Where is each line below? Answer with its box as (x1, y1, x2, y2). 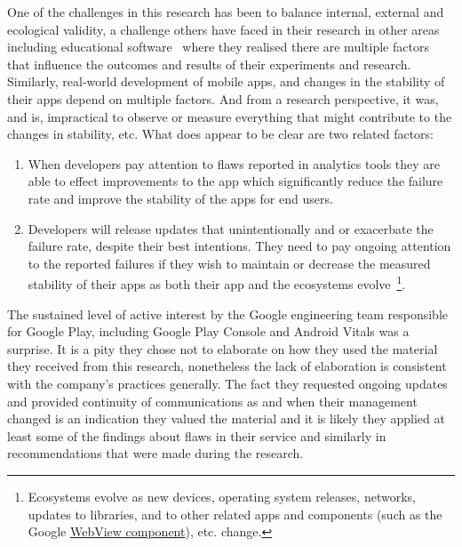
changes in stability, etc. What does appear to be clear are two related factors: (7, 125, 434, 143)
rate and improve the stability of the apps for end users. (28, 189, 333, 207)
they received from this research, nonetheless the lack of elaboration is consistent (7, 357, 447, 375)
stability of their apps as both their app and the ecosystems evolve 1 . (28, 272, 406, 293)
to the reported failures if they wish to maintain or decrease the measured (28, 253, 431, 272)
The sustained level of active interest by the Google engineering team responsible (7, 304, 449, 323)
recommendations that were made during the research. (7, 444, 304, 463)
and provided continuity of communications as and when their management (7, 391, 418, 410)
